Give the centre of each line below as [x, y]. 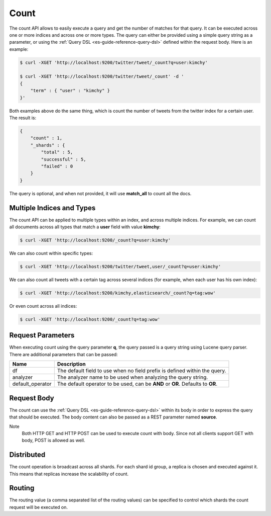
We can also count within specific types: [51, 253]
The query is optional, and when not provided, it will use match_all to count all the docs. [100, 193]
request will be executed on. [38, 507]
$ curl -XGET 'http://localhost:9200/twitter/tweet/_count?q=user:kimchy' [114, 62]
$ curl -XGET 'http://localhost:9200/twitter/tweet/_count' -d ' [102, 76]
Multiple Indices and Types [52, 208]
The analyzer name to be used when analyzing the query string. [132, 377]
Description [71, 364]
